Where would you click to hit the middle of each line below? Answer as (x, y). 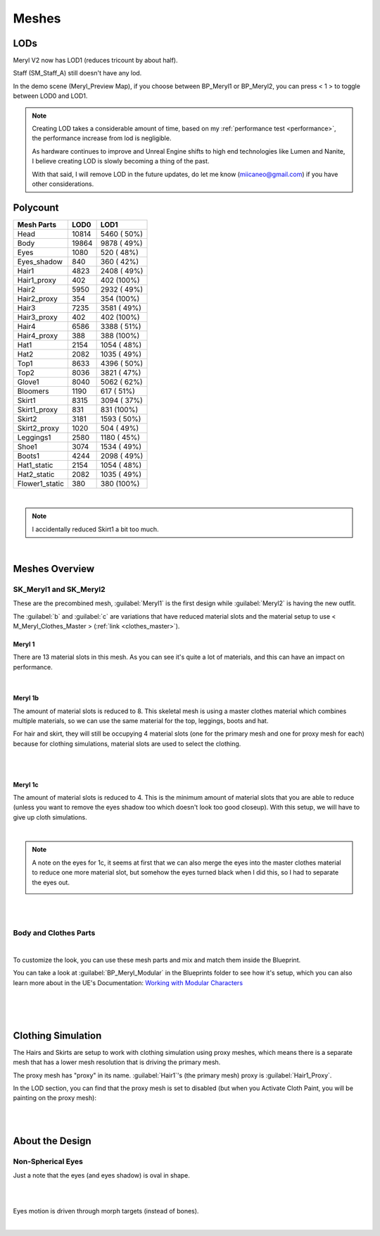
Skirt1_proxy (38, 409)
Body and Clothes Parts (54, 933)
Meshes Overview (54, 568)
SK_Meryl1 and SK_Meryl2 (59, 589)
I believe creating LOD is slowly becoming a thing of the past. (121, 161)
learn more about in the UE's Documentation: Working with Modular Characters (128, 982)
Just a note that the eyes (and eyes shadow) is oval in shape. (101, 1175)
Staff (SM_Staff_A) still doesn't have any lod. (77, 73)
